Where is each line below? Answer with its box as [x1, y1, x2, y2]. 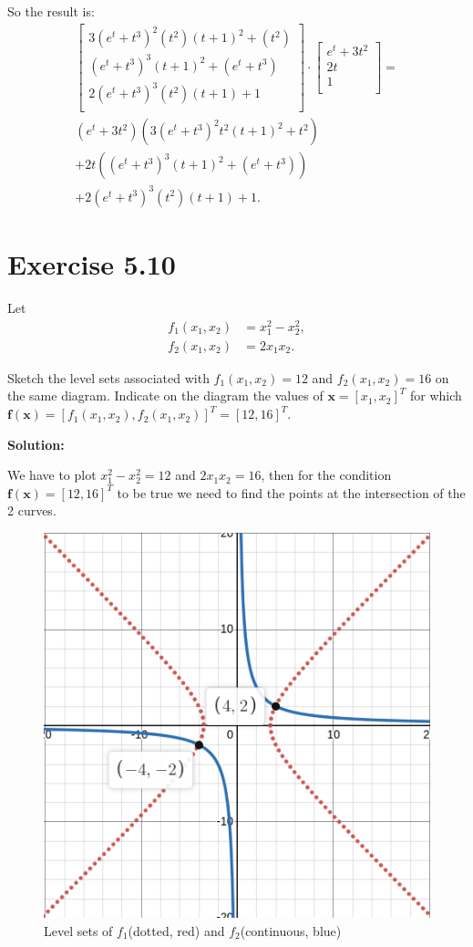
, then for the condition [261, 465, 392, 484]
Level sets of [44, 921, 113, 940]
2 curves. [7, 501, 57, 520]
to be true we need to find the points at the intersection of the [117, 483, 466, 502]
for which [410, 386, 462, 405]
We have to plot [7, 465, 97, 484]
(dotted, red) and [128, 921, 225, 940]
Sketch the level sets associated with [7, 368, 210, 387]
